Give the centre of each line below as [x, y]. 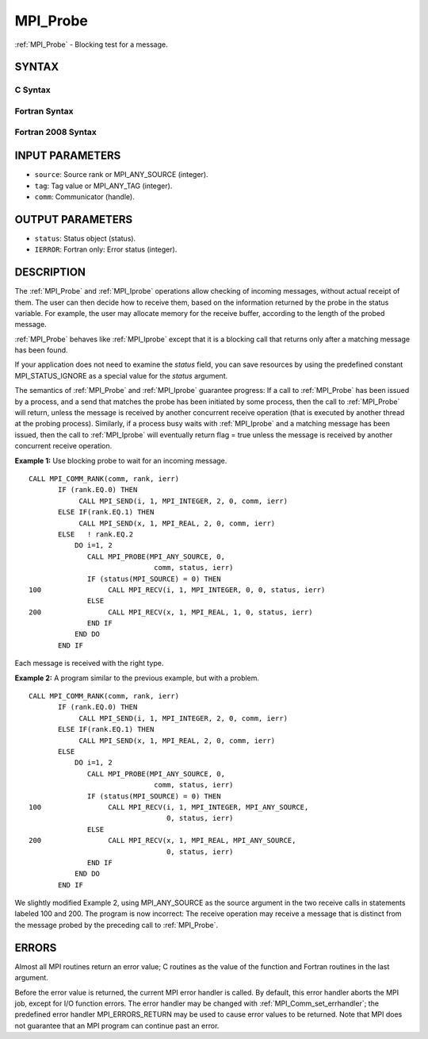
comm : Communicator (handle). [84, 196]
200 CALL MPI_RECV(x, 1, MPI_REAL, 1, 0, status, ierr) [171, 612]
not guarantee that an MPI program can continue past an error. [117, 1026]
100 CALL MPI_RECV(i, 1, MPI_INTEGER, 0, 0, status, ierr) [177, 590]
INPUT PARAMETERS [68, 156]
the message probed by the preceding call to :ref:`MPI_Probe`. [117, 925]
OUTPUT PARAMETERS [74, 219]
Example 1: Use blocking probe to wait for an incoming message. [121, 460]
